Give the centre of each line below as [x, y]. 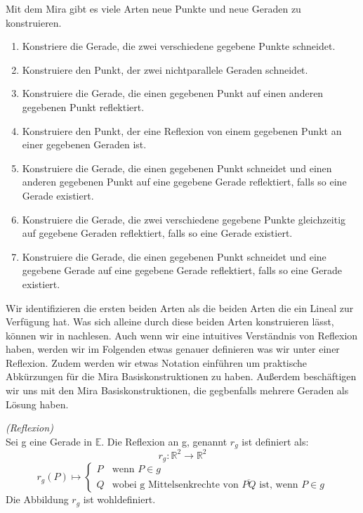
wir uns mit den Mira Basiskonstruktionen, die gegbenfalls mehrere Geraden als [177, 390]
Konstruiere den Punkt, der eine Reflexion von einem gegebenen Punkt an [182, 130]
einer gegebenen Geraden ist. [84, 144]
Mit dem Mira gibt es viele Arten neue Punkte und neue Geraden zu [153, 8]
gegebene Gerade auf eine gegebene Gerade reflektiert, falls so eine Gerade [182, 270]
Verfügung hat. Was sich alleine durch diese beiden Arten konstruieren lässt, [170, 322]
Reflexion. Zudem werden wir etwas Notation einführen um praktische [157, 362]
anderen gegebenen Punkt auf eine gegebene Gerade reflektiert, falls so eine [184, 182]
